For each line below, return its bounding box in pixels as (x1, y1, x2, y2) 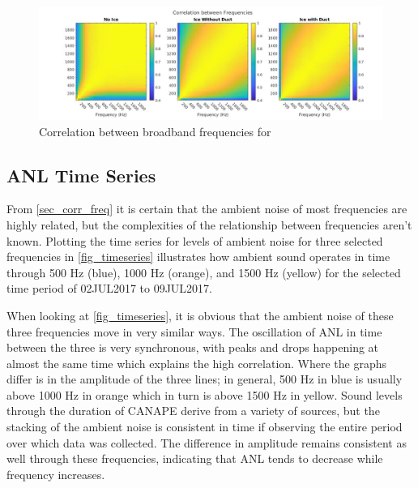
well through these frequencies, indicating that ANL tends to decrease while (6, 450, 383, 467)
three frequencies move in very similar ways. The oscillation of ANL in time (6, 323, 382, 340)
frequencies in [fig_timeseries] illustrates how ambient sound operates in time (6, 248, 390, 265)
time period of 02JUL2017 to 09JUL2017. (6, 280, 212, 297)
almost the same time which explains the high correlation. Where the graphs (6, 354, 387, 371)
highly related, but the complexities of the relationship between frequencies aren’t (6, 216, 412, 233)
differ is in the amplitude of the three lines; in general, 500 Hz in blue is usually (6, 370, 403, 387)
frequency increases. (6, 465, 105, 482)
